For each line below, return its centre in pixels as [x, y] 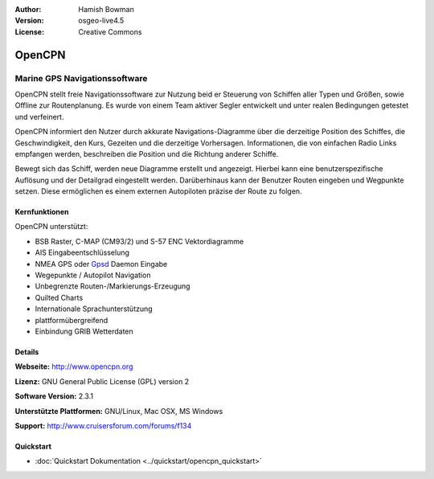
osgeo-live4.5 [101, 21]
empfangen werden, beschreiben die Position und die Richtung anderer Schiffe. [147, 154]
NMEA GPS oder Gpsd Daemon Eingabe [101, 264]
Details [27, 352]
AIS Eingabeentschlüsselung [82, 252]
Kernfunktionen [42, 212]
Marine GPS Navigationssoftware [81, 78]
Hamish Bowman [106, 9]
